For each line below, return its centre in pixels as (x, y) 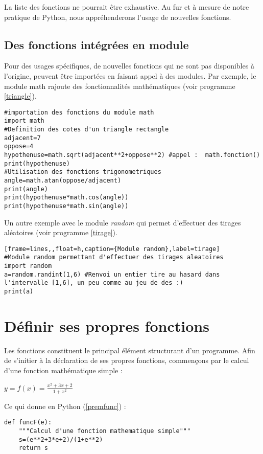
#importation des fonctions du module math (79, 112)
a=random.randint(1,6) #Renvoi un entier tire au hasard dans (112, 274)
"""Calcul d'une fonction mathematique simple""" (105, 431)
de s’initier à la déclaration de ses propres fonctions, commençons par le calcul (127, 360)
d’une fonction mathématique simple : (63, 370)
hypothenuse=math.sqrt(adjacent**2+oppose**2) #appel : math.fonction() (132, 155)
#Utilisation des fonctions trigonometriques (83, 172)
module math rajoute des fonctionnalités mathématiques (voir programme (120, 86)
